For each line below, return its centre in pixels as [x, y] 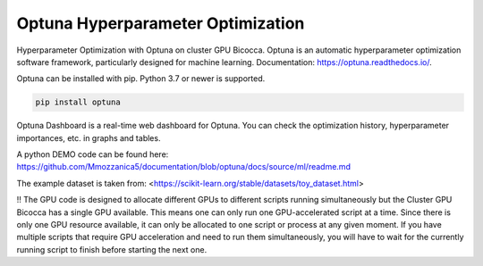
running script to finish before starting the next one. [112, 249]
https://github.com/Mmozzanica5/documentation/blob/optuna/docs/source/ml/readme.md [183, 167]
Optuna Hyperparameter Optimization [161, 23]
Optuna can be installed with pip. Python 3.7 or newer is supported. [141, 79]
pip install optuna [78, 102]
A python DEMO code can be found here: [93, 154]
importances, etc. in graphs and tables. [89, 137]
